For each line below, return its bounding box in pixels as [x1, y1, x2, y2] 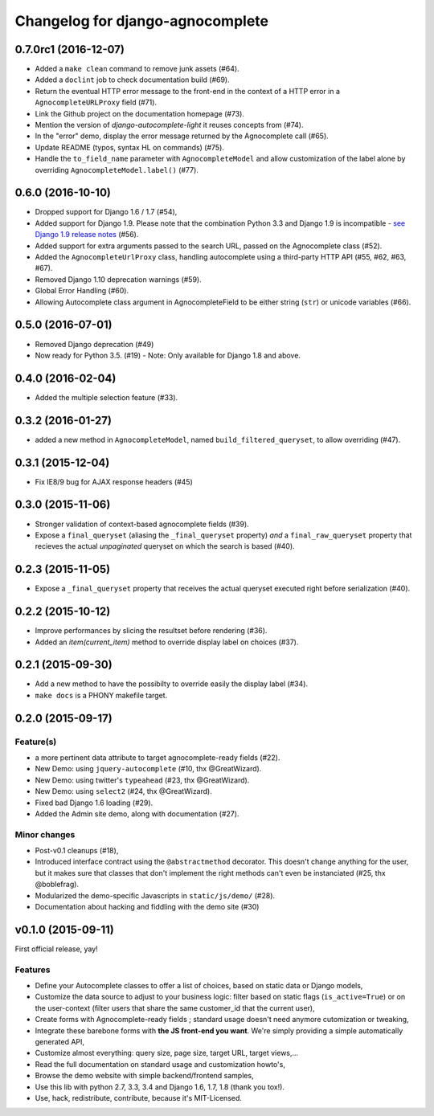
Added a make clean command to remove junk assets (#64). [35, 64, 240, 74]
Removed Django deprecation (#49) [35, 339, 154, 349]
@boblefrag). [35, 880, 80, 889]
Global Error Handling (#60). [35, 286, 129, 296]
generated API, [35, 1037, 84, 1047]
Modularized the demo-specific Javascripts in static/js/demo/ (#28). [35, 890, 276, 900]
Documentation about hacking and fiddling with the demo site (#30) [35, 902, 260, 912]
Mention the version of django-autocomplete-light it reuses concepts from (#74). [35, 121, 304, 130]
